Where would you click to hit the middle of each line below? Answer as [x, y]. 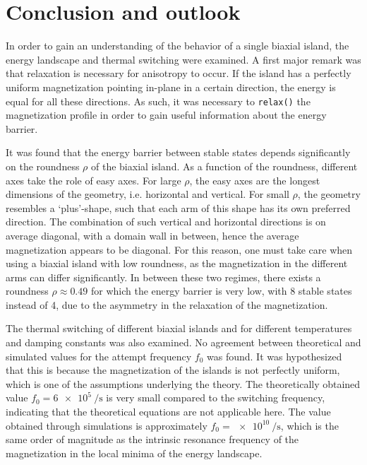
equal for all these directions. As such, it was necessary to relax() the [158, 101]
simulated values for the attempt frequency [99, 356]
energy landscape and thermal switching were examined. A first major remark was [183, 59]
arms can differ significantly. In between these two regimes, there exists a [163, 277]
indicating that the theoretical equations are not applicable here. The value [168, 412]
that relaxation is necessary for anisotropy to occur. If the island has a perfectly [179, 73]
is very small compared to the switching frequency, [216, 398]
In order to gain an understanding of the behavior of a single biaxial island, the [178, 46]
